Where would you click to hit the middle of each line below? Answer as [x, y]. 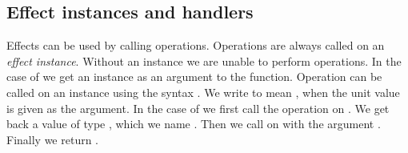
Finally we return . [53, 139]
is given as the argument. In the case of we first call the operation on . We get [198, 108]
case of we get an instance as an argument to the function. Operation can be [194, 76]
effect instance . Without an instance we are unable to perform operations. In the [204, 60]
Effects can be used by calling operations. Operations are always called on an [196, 45]
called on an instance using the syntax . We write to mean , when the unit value [203, 92]
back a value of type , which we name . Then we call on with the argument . [194, 124]
